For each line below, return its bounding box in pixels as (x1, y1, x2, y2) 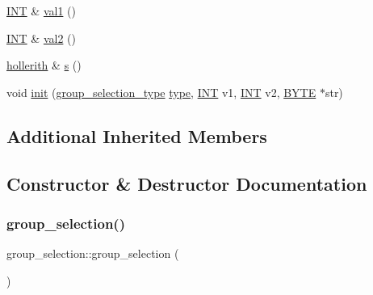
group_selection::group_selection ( (6, 245, 179, 262)
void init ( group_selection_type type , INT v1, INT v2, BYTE (6, 83, 316, 100)
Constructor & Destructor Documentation (6, 171, 367, 196)
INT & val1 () (6, 2, 76, 19)
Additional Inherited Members (6, 123, 267, 148)
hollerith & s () (6, 57, 82, 74)
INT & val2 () (6, 29, 76, 46)
